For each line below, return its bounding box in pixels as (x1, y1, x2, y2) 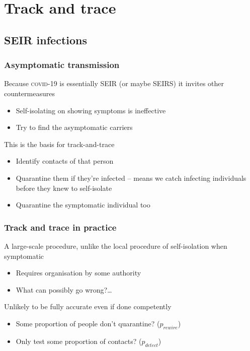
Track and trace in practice (4, 221, 117, 233)
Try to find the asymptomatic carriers (16, 122, 133, 132)
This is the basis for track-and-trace (4, 138, 115, 149)
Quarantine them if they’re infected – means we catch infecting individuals (16, 172, 246, 183)
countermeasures (4, 88, 55, 98)
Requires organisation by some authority (16, 267, 141, 278)
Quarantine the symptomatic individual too (16, 199, 150, 210)
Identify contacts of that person (16, 156, 114, 166)
